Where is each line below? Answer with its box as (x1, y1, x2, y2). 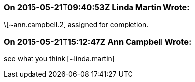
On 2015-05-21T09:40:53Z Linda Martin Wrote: (4, 2, 190, 12)
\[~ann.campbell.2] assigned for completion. (4, 20, 149, 29)
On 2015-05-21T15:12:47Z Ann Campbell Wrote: (4, 36, 192, 47)
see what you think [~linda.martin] (4, 55, 115, 63)
